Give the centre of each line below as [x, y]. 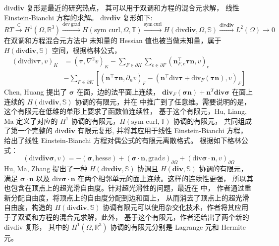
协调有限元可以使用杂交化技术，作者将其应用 [176, 207]
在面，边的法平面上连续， [118, 92]
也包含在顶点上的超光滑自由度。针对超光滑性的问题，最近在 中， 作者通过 [124, 188]
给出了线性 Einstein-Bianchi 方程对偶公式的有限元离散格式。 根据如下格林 [123, 140]
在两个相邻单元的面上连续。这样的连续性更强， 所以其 [165, 178]
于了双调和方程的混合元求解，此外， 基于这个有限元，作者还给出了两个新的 [127, 217]
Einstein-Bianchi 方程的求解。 [51, 17]
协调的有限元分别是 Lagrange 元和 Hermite [178, 226]
